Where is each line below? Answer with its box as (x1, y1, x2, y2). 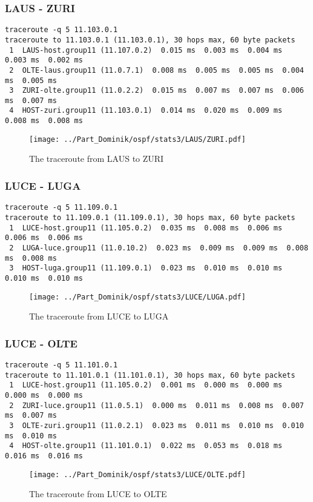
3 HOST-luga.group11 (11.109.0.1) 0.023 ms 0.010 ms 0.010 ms (9, 264, 283, 273)
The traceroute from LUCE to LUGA (29, 310, 169, 323)
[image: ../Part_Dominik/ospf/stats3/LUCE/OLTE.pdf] (29, 470, 246, 479)
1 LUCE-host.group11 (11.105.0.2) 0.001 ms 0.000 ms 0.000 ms (9, 381, 283, 390)
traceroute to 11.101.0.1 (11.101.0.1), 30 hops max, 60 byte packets (5, 370, 295, 380)
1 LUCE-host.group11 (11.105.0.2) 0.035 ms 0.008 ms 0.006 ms (9, 223, 283, 232)
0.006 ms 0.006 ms (5, 233, 83, 243)
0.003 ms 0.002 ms (5, 56, 83, 65)
